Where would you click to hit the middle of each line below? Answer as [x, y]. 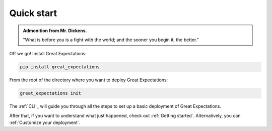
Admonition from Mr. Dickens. [55, 31]
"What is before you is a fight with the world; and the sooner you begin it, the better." [111, 40]
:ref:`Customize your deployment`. [45, 122]
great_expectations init [51, 93]
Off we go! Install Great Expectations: [48, 54]
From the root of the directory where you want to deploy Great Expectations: [89, 80]
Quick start [33, 13]
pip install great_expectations [60, 67]
